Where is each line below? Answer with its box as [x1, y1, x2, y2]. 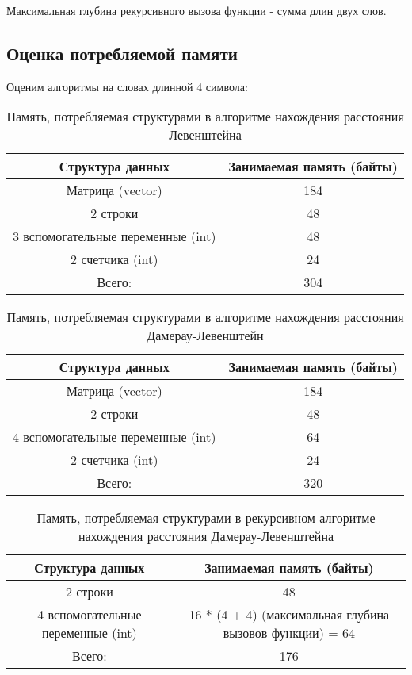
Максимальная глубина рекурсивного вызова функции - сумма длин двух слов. [6, 2, 387, 18]
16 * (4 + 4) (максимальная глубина [189, 605, 390, 624]
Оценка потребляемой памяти [6, 40, 238, 65]
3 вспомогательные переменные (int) [13, 227, 216, 246]
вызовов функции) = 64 [223, 623, 355, 642]
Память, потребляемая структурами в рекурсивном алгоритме [36, 508, 376, 527]
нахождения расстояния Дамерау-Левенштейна [78, 527, 334, 546]
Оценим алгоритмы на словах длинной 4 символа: [6, 78, 248, 94]
